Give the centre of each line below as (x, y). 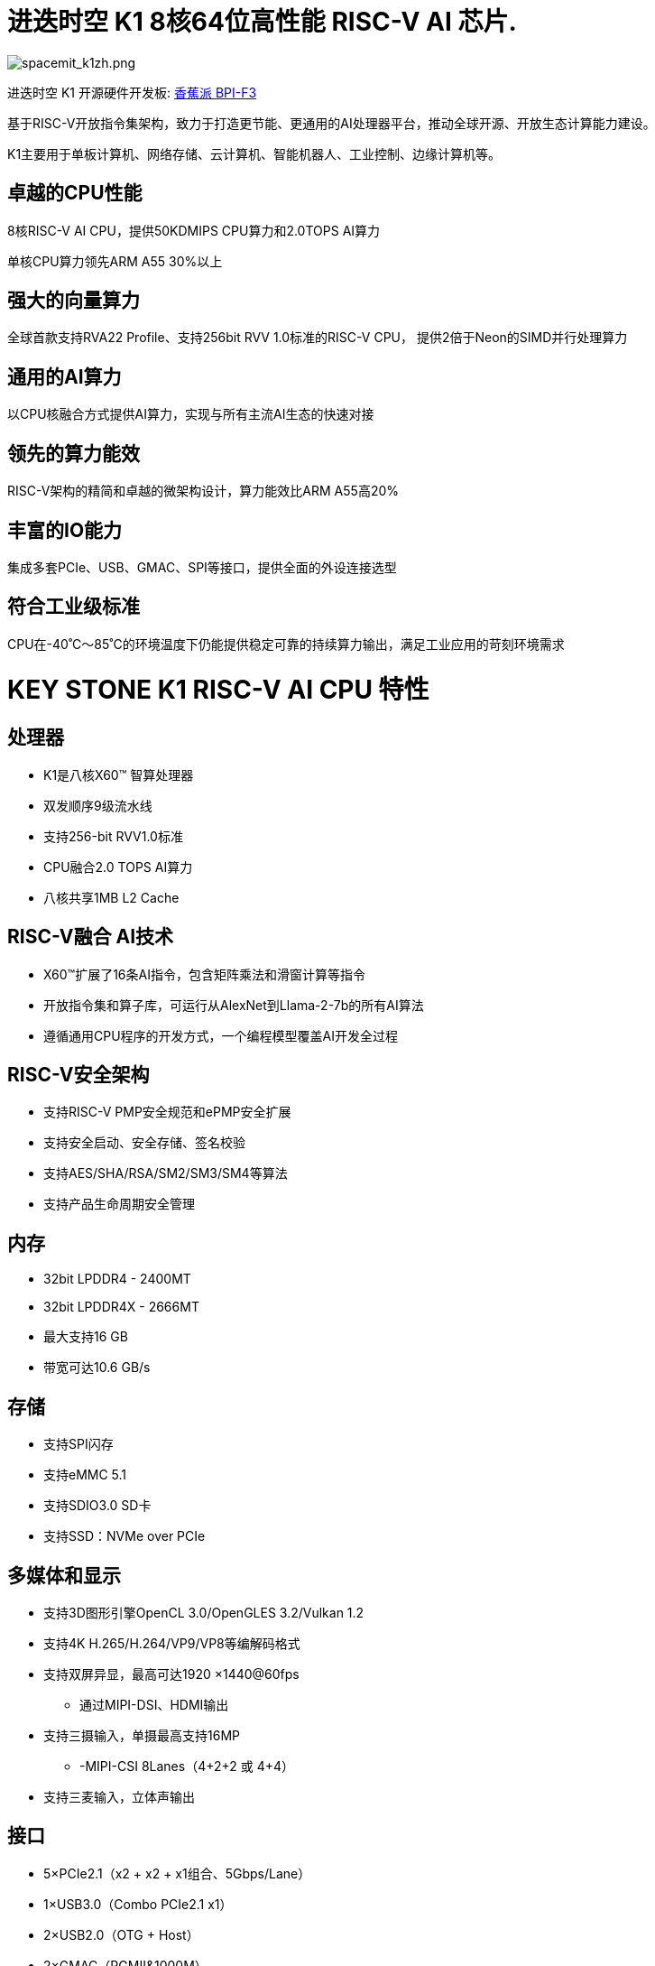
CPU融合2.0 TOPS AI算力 (118, 867)
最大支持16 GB (86, 1337)
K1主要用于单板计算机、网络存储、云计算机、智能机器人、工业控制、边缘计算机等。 (254, 153)
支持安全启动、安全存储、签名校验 (144, 1143)
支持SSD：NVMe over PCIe (125, 1536)
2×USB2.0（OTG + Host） (121, 1934)
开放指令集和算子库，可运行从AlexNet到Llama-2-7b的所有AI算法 (234, 1005)
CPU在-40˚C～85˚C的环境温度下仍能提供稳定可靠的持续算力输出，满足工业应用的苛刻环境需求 (286, 644)
